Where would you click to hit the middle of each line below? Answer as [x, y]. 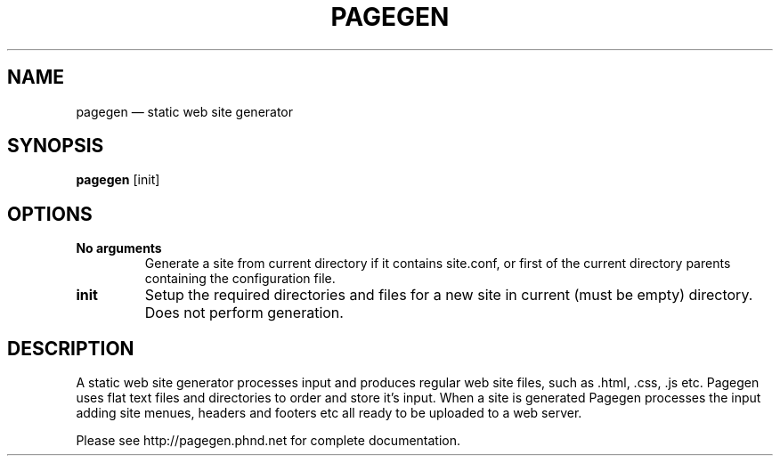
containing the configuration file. [240, 279]
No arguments [119, 248]
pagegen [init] [118, 180]
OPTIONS [50, 214]
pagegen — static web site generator [185, 111]
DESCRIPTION [71, 348]
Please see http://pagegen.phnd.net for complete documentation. [268, 441]
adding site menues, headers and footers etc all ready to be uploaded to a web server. [329, 413]
